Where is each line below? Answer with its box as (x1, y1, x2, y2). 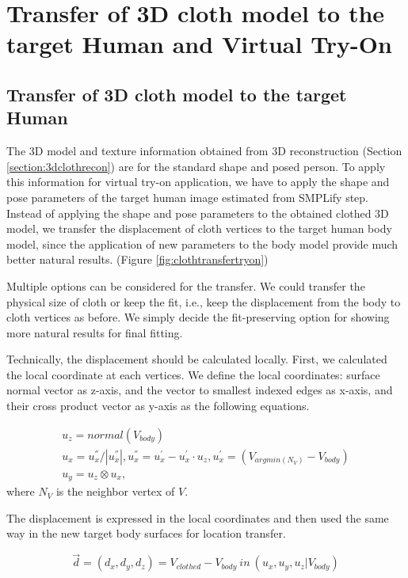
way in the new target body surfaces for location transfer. (6, 525, 286, 542)
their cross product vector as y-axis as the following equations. (6, 397, 310, 414)
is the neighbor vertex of (55, 483, 175, 500)
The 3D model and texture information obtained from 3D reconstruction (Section (6, 143, 402, 159)
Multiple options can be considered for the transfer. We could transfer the (6, 277, 365, 294)
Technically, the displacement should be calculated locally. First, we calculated (6, 351, 387, 367)
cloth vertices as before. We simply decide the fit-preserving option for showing (6, 309, 390, 325)
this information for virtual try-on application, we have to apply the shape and (6, 173, 390, 190)
